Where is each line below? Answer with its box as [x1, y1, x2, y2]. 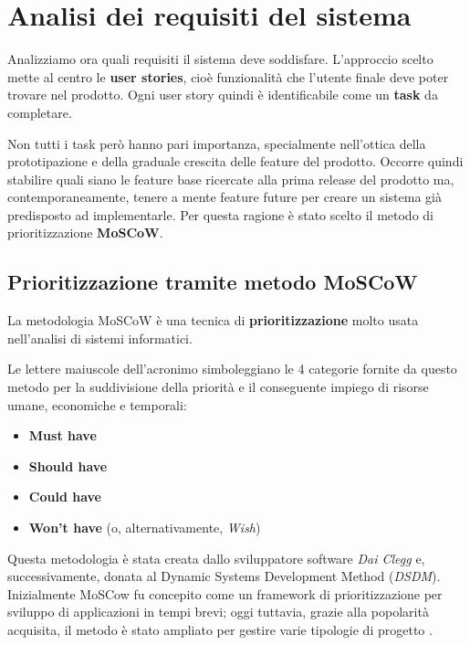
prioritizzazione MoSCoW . [7, 223, 163, 242]
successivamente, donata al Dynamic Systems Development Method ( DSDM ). [7, 566, 441, 586]
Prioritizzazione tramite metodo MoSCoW [7, 268, 418, 296]
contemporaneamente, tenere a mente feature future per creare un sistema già [7, 187, 442, 206]
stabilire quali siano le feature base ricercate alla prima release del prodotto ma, [7, 169, 454, 188]
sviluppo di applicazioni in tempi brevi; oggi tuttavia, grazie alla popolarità [7, 602, 429, 621]
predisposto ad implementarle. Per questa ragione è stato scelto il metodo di [7, 205, 433, 224]
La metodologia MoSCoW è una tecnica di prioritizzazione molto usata [7, 311, 419, 330]
